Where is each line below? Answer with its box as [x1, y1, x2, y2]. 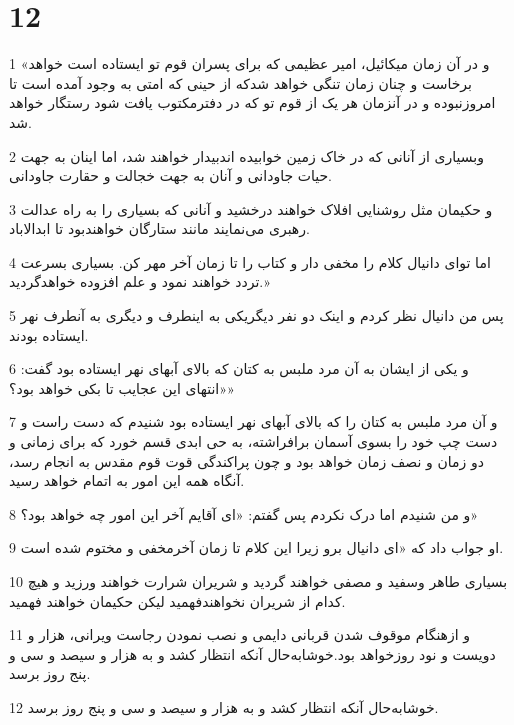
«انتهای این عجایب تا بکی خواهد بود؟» [9, 377, 235, 398]
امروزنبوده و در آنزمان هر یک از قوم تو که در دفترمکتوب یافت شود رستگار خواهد [9, 92, 496, 113]
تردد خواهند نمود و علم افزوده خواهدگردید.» [9, 271, 270, 292]
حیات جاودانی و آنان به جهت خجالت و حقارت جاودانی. [9, 165, 332, 186]
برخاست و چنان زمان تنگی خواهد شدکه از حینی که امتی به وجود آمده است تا [9, 72, 472, 93]
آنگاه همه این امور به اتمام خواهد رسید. [9, 470, 245, 491]
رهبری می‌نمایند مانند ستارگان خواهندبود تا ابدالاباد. [9, 218, 310, 239]
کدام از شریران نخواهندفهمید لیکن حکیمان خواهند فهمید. [9, 590, 346, 611]
